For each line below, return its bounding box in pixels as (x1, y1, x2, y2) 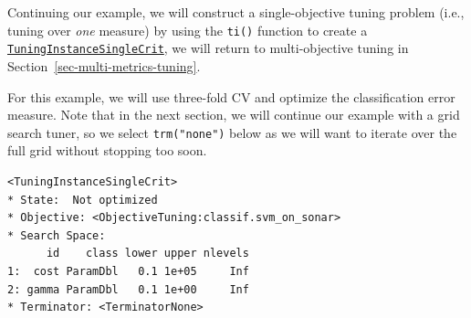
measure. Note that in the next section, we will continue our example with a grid (7, 105, 460, 124)
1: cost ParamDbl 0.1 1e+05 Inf (7, 264, 249, 278)
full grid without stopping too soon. (7, 141, 207, 160)
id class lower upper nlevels (46, 247, 249, 260)
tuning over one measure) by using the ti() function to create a (7, 20, 368, 39)
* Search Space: (7, 228, 106, 242)
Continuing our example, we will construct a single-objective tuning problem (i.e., (7, 3, 465, 21)
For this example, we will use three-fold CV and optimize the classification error (7, 87, 455, 106)
